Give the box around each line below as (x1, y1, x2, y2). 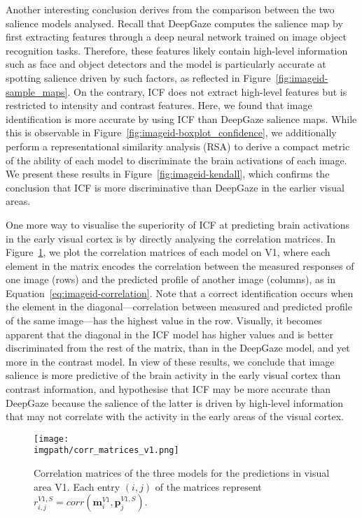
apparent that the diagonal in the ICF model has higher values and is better (6, 326, 334, 341)
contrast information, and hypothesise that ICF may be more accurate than (6, 382, 331, 396)
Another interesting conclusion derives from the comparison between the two (6, 2, 335, 16)
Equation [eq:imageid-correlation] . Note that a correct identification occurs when (6, 285, 354, 300)
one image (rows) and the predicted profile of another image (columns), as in (6, 272, 335, 287)
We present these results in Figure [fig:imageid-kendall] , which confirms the (6, 166, 330, 181)
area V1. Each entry (34, 479, 120, 494)
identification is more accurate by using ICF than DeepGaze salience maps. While (6, 111, 357, 126)
